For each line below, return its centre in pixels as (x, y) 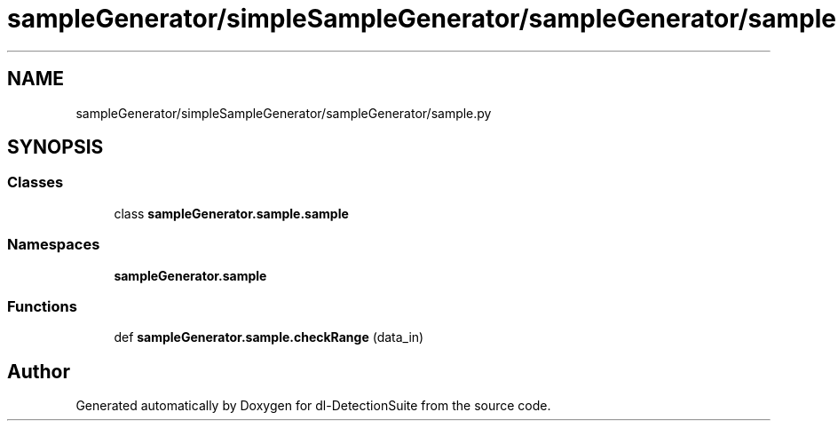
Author (39, 371)
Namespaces (54, 245)
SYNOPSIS (55, 147)
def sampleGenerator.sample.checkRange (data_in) (269, 337)
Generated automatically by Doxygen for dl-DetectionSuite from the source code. (313, 406)
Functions (42, 306)
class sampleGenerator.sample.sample (231, 213)
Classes (36, 182)
